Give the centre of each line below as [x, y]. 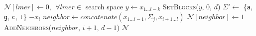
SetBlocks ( [181, 6]
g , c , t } [15, 16]
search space [104, 6]
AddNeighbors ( [28, 27]
